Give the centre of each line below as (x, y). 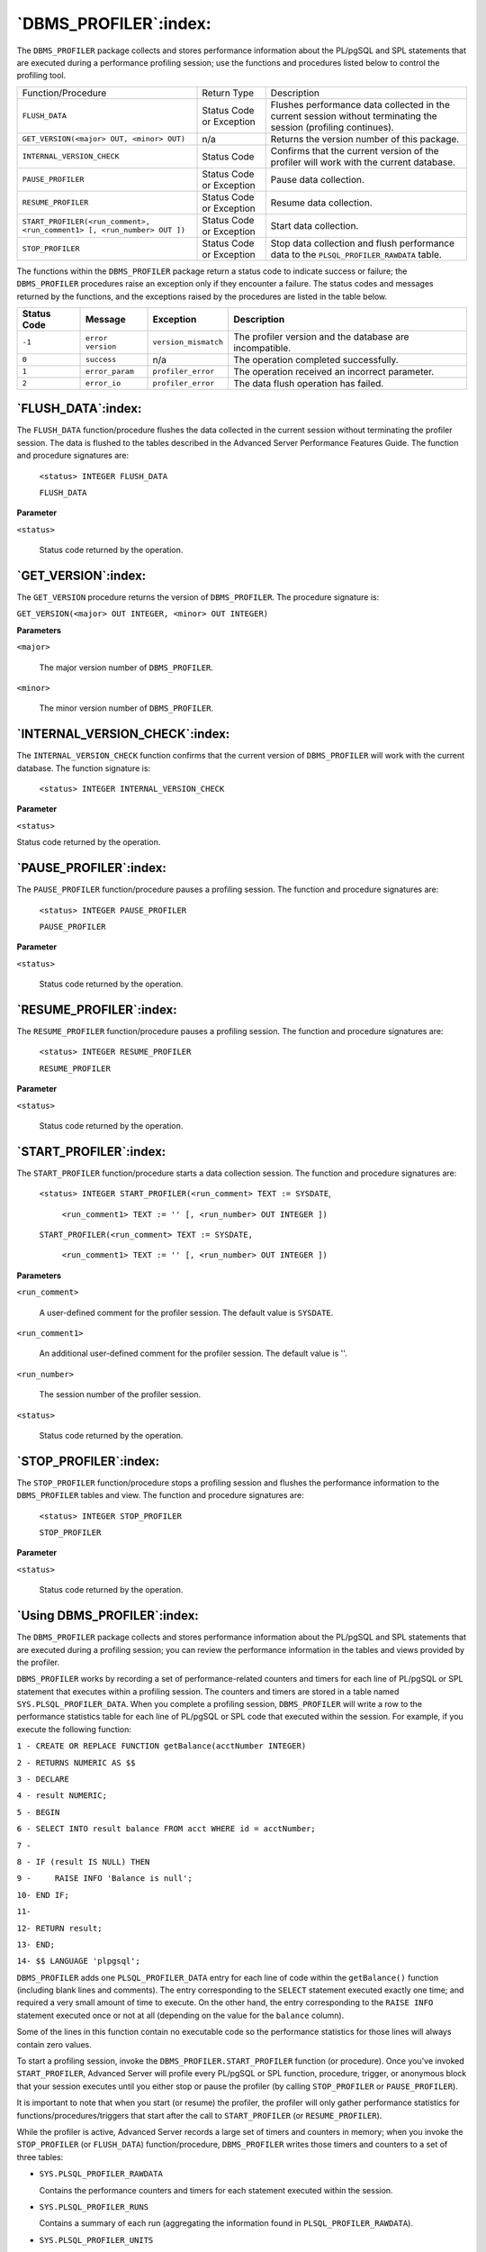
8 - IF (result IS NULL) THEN (83, 1862)
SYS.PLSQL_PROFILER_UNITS (96, 2240)
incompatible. (262, 348)
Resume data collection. (321, 203)
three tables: (40, 2157)
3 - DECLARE (43, 1780)
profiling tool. (41, 76)
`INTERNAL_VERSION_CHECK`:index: (123, 734)
